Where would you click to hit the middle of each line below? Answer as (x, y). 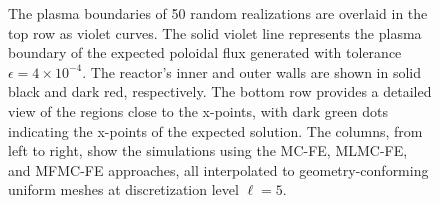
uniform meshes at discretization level (123, 189)
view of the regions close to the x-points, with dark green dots (198, 110)
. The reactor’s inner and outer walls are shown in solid (252, 71)
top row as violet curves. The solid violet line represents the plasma (215, 32)
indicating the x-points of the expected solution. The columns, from (215, 130)
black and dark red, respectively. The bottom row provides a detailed (220, 91)
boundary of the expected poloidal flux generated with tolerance (205, 52)
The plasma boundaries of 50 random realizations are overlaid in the (218, 13)
